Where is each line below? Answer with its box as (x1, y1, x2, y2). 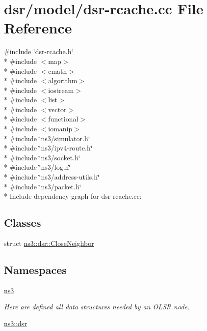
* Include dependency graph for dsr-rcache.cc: (4, 191, 142, 201)
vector (48, 104, 67, 114)
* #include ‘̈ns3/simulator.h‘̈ (4, 133, 90, 143)
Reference (4, 18, 72, 38)
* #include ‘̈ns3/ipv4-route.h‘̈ (4, 143, 93, 153)
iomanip (48, 123, 73, 134)
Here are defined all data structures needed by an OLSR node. (4, 301, 190, 312)
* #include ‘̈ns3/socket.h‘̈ (4, 152, 80, 162)
